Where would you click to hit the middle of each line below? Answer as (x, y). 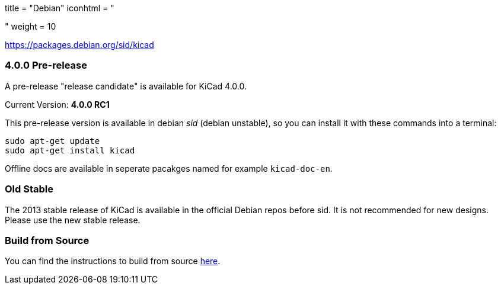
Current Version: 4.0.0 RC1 (57, 104)
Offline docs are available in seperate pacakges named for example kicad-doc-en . (169, 168)
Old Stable (29, 189)
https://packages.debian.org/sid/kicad (79, 45)
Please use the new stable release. (73, 220)
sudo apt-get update (52, 141)
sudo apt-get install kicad (70, 150)
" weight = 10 (31, 26)
